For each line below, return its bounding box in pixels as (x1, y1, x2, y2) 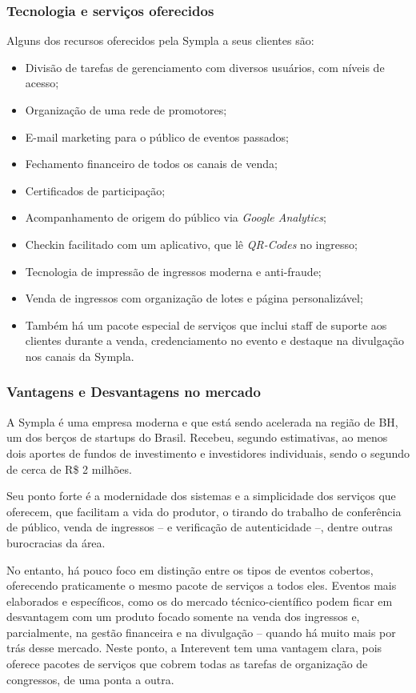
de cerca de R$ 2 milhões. (6, 460, 132, 477)
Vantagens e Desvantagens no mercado (6, 382, 261, 402)
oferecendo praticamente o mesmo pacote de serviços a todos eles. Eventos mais (6, 577, 397, 594)
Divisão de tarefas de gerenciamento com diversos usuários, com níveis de (25, 58, 385, 75)
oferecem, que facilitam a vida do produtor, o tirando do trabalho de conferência (6, 503, 402, 519)
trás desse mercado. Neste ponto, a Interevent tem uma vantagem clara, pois (6, 639, 382, 656)
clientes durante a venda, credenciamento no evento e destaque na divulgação (25, 332, 404, 349)
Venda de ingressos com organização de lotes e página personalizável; (25, 290, 363, 306)
